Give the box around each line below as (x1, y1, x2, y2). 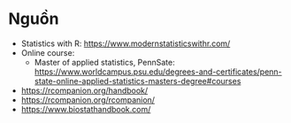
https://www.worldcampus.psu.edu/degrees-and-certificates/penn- (34, 66, 282, 77)
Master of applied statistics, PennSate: (34, 57, 175, 67)
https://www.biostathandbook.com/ (20, 104, 151, 114)
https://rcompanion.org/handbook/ (20, 85, 149, 96)
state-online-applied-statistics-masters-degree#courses (34, 75, 241, 86)
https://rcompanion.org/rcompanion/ (20, 94, 156, 105)
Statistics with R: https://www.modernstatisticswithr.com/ (20, 38, 231, 49)
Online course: (20, 47, 75, 58)
